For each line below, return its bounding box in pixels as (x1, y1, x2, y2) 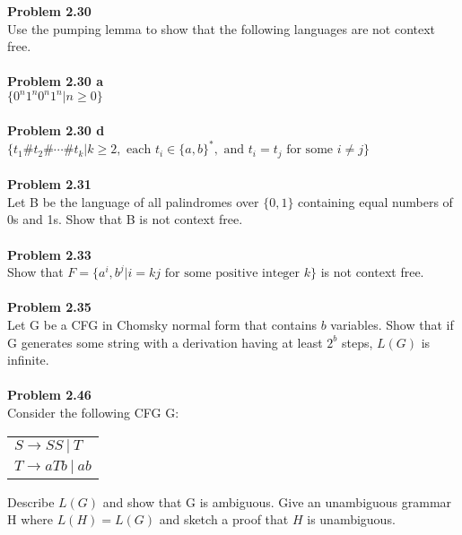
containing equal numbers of (298, 192, 453, 211)
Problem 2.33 (7, 245, 92, 263)
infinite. (7, 350, 49, 369)
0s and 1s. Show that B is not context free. (7, 210, 243, 229)
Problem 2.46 (7, 385, 92, 404)
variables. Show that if (330, 315, 454, 333)
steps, (341, 332, 373, 351)
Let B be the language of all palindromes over (7, 192, 259, 211)
